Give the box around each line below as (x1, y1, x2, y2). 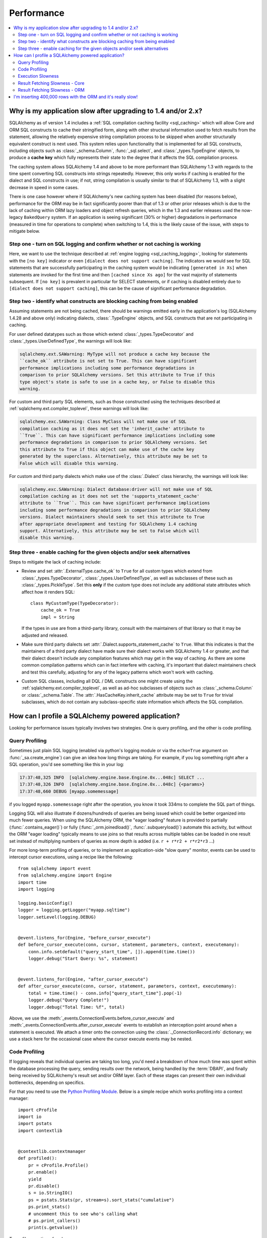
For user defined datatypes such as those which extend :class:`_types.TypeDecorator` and (9, 331, 194, 337)
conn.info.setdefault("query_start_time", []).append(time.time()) (28, 949, 195, 954)
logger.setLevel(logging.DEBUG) (18, 914, 96, 920)
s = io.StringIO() (28, 1190, 73, 1196)
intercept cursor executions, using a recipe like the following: (9, 854, 133, 860)
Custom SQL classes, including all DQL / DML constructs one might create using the (21, 678, 193, 684)
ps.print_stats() (28, 1204, 70, 1210)
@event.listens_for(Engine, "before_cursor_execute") (18, 935, 151, 940)
